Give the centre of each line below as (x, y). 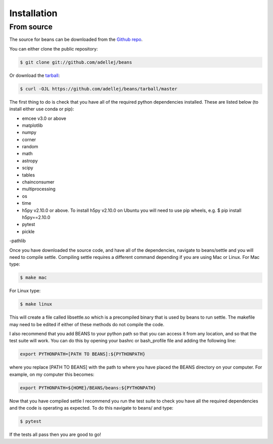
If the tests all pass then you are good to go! (55, 434)
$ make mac (33, 278)
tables (29, 175)
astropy (30, 161)
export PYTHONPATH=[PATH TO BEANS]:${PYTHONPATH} (83, 354)
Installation (33, 13)
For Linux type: (25, 291)
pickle (28, 231)
